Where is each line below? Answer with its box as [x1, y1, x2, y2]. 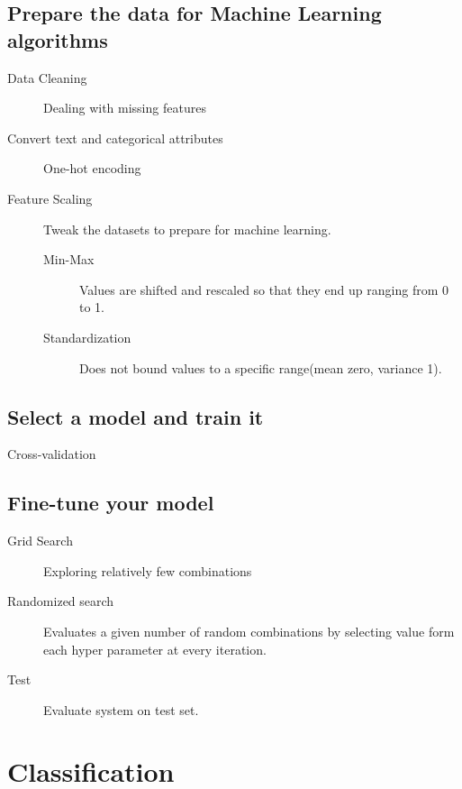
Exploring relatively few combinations [43, 561, 252, 580]
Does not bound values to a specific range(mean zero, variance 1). [79, 358, 442, 377]
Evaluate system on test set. [43, 700, 199, 719]
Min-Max [43, 250, 95, 269]
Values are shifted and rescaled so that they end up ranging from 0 [79, 280, 448, 298]
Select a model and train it [7, 402, 264, 430]
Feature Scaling [7, 188, 93, 207]
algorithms [7, 25, 108, 53]
